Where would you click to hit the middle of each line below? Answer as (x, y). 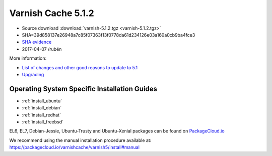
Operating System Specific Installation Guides (83, 89)
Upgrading (33, 74)
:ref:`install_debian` (42, 108)
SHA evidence (37, 42)
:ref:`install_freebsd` (43, 122)
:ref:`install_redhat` (42, 115)
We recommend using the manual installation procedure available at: (80, 140)
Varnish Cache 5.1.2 (52, 13)
